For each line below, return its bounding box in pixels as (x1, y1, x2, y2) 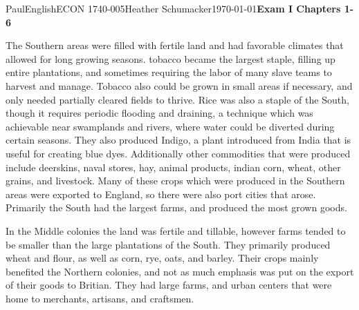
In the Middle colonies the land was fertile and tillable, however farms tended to (6, 223, 346, 238)
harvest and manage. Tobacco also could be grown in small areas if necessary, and (6, 78, 353, 93)
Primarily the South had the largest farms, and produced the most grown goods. (6, 200, 347, 215)
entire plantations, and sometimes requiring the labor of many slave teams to (6, 65, 332, 79)
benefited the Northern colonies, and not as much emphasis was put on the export (6, 264, 354, 278)
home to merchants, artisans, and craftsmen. (6, 291, 194, 305)
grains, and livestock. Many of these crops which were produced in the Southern (6, 173, 345, 188)
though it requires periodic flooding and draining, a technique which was (6, 106, 313, 120)
